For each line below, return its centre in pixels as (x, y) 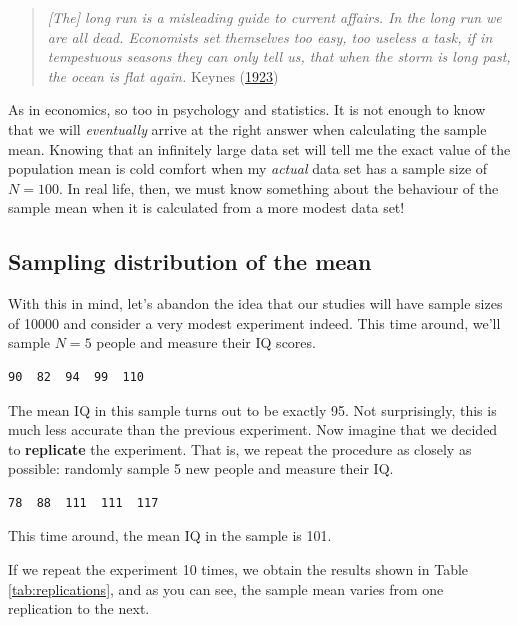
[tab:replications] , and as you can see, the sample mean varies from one (226, 588)
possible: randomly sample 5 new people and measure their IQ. (201, 468)
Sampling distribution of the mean (190, 261)
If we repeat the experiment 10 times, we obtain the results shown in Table (238, 569)
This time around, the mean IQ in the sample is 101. (170, 535)
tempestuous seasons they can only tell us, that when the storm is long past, (279, 56)
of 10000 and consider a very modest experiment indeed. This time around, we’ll (254, 322)
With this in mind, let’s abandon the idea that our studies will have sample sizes (255, 303)
